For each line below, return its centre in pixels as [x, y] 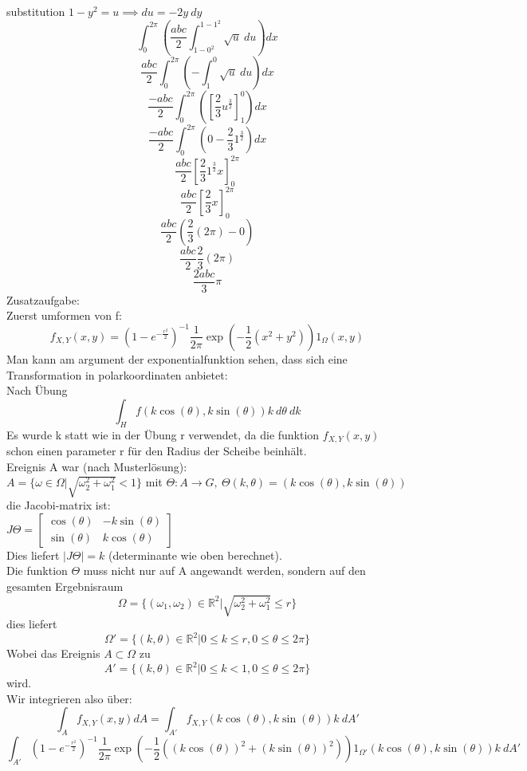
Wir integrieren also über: [69, 698]
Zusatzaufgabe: [43, 299]
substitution [36, 11]
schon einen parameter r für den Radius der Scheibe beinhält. [157, 451]
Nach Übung [37, 390]
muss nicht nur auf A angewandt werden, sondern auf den [224, 570]
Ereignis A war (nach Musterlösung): [97, 466]
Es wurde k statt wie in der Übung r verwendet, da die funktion [163, 434]
